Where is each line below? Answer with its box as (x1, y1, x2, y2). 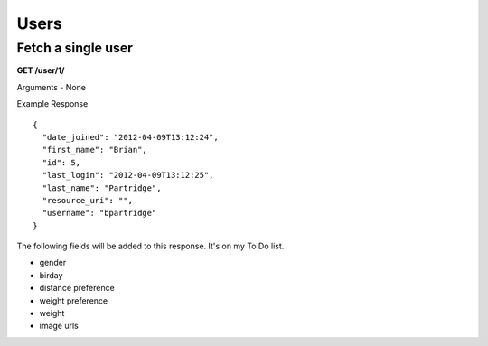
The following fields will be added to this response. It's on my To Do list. (16, 240, 285, 252)
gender (39, 257, 67, 268)
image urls (39, 321, 79, 332)
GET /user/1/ (16, 65, 65, 76)
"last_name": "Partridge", (42, 182, 162, 193)
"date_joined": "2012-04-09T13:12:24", (42, 132, 219, 142)
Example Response (16, 98, 89, 109)
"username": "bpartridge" (42, 208, 157, 219)
